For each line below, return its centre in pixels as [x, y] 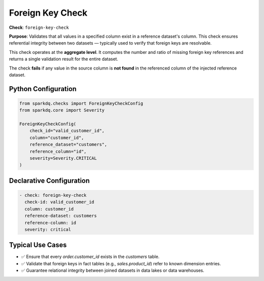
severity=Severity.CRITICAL [63, 158]
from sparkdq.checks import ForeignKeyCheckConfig [81, 103]
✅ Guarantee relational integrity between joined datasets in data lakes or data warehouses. [113, 270]
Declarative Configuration [49, 180]
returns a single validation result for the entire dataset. [64, 59]
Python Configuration [43, 89]
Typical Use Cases [38, 245]
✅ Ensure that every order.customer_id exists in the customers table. [90, 257]
